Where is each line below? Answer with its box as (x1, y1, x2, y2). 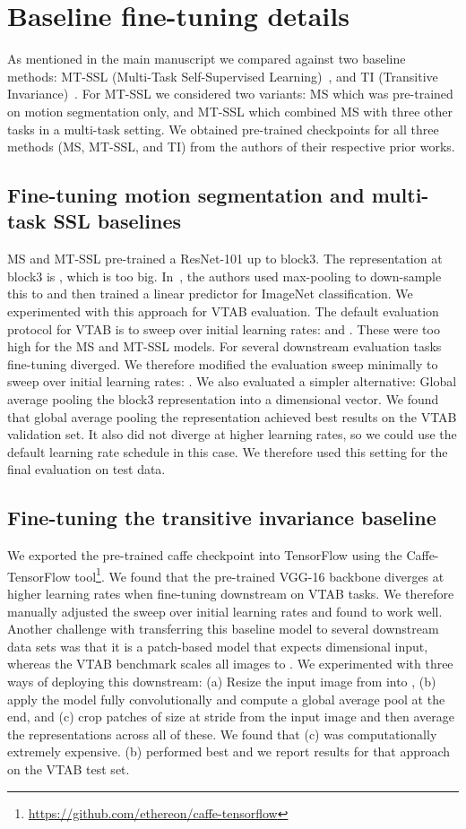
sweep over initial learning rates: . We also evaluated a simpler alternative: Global (7, 372, 457, 391)
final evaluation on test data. (7, 460, 166, 479)
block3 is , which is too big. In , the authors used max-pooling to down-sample (7, 266, 442, 285)
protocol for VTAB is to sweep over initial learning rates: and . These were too (7, 319, 440, 338)
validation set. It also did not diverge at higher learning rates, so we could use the (7, 425, 457, 444)
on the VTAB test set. (7, 759, 130, 778)
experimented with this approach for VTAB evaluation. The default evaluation (7, 302, 439, 321)
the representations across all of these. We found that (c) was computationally (7, 724, 437, 743)
